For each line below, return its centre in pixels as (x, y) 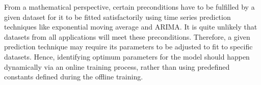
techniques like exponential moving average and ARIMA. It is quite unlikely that (131, 27)
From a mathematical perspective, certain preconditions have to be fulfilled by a (129, 7)
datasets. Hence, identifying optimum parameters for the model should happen (127, 56)
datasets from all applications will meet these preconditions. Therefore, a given (127, 36)
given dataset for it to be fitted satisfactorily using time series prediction (118, 17)
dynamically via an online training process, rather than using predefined (117, 66)
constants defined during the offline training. (74, 77)
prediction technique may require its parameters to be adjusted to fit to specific (128, 47)
